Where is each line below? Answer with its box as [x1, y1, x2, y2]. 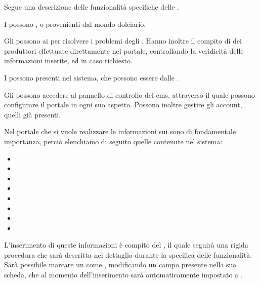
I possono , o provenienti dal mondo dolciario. [4, 18, 146, 29]
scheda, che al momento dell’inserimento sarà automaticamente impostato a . [4, 269, 243, 280]
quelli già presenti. [4, 109, 61, 119]
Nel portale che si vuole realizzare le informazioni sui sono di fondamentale [4, 126, 236, 137]
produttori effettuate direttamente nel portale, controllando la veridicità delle [4, 45, 244, 56]
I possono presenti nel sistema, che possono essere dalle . [4, 72, 179, 83]
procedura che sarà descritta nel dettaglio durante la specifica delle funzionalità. [4, 249, 252, 260]
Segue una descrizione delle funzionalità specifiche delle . [4, 2, 179, 12]
